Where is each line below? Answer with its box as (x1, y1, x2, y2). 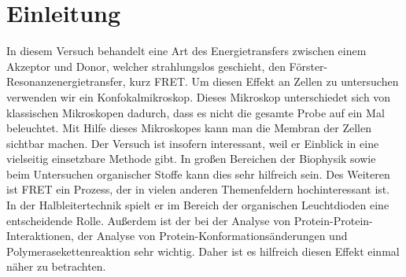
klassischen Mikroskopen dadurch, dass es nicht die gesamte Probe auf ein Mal (6, 104, 385, 120)
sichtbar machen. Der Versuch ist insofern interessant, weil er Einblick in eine (6, 135, 379, 151)
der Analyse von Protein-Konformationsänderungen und (77, 227, 348, 244)
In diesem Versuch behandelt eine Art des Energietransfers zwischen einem (6, 42, 367, 59)
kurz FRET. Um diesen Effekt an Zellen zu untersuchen (129, 73, 399, 90)
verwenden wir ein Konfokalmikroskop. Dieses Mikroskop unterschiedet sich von (6, 88, 391, 105)
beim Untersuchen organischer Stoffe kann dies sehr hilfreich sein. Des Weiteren (6, 165, 390, 182)
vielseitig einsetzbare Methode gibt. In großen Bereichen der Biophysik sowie (6, 150, 376, 167)
